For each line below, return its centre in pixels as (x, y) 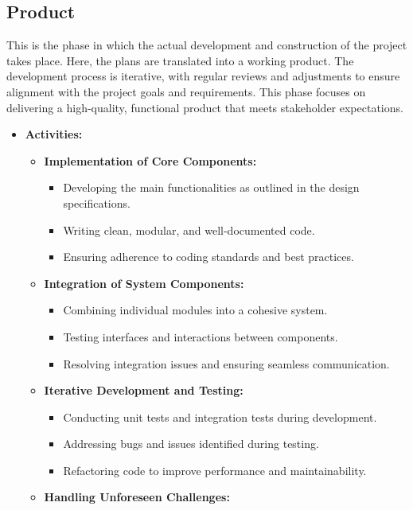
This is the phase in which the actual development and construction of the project (207, 45)
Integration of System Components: (144, 283)
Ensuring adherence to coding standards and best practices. (208, 257)
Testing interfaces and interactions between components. (201, 336)
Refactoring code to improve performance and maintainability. (215, 470)
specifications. (97, 202)
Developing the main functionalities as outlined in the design (211, 187)
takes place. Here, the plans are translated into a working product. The (180, 60)
